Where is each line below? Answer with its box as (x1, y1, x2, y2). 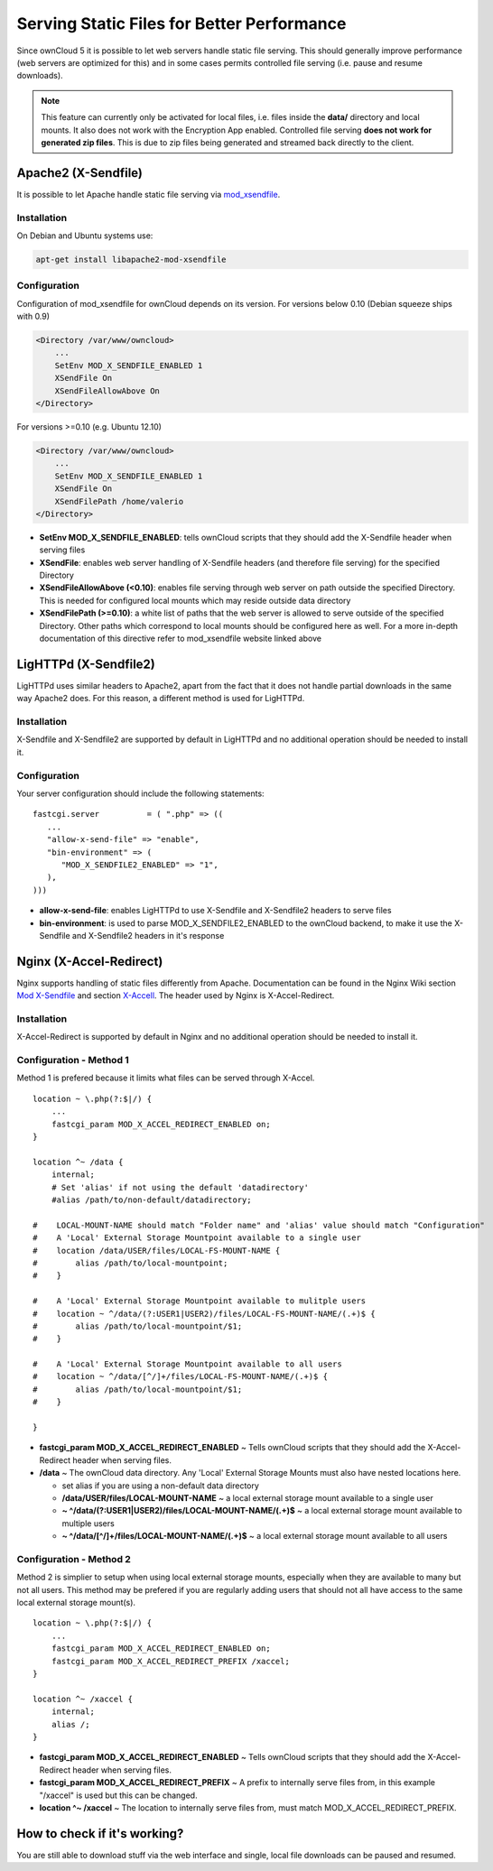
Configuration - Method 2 (16, 1552, 131, 1565)
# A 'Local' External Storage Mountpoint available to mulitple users (33, 1296, 367, 1306)
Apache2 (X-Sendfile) (16, 165, 144, 181)
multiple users (61, 1517, 115, 1529)
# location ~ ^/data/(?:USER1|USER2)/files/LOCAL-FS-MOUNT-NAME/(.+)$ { (33, 1309, 376, 1319)
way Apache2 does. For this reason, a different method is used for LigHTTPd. (16, 693, 305, 704)
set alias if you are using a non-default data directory (61, 1480, 259, 1491)
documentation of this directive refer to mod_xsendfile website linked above (39, 633, 322, 644)
